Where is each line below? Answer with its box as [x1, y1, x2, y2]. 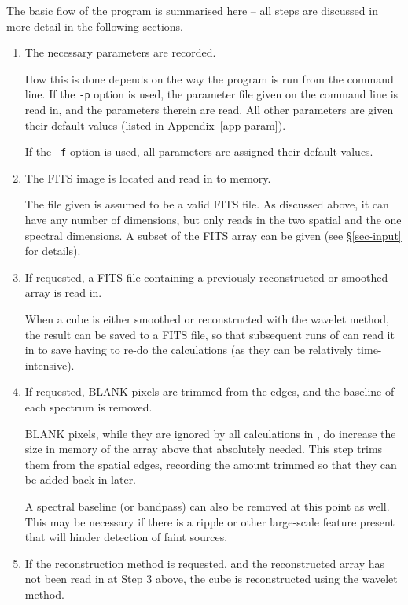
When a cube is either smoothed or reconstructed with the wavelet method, [24, 311, 389, 327]
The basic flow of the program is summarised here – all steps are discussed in [6, 2, 378, 18]
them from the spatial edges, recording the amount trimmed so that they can [24, 456, 397, 472]
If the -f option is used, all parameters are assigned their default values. [24, 143, 373, 160]
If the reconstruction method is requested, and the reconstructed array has [24, 555, 385, 571]
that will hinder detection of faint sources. [24, 529, 228, 545]
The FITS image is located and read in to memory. [24, 169, 271, 186]
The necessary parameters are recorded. [24, 44, 216, 61]
